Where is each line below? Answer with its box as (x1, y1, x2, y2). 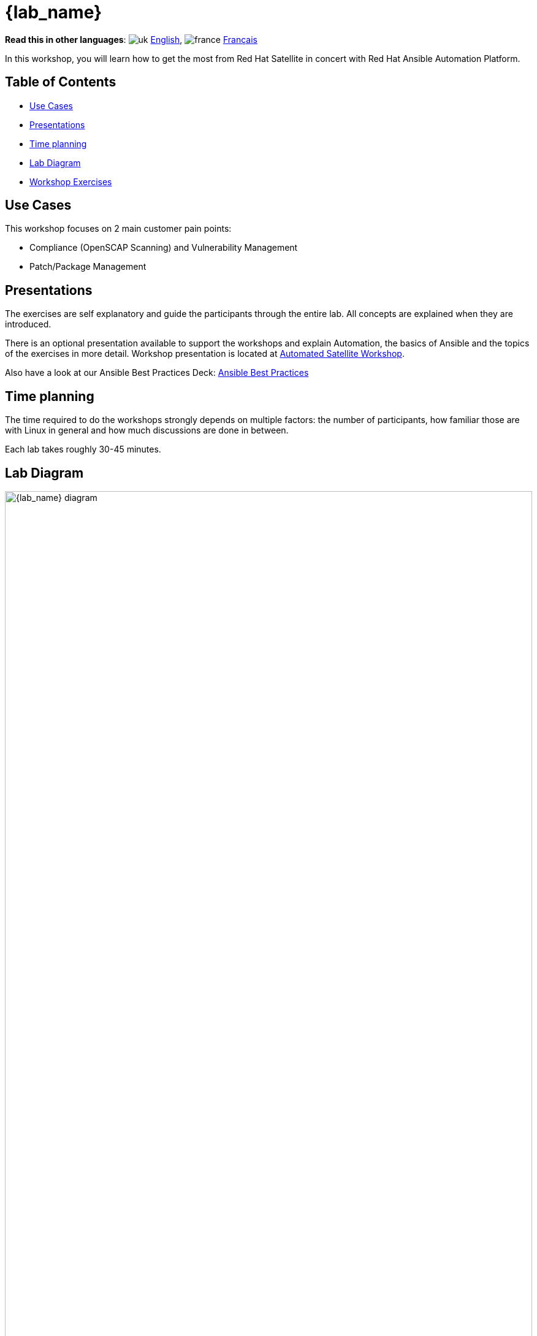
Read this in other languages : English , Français (5, 34, 257, 45)
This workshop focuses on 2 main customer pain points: (5, 223, 232, 234)
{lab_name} (5, 2, 102, 23)
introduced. (5, 319, 51, 330)
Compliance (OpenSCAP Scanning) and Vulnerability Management (29, 242, 298, 253)
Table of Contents (5, 74, 116, 90)
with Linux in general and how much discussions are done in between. (5, 425, 289, 436)
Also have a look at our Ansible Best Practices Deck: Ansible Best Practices (5, 367, 309, 378)
